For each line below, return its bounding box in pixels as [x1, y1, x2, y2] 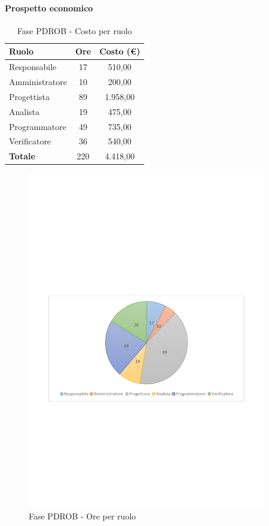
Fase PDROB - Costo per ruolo [17, 24, 132, 37]
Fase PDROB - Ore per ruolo [29, 510, 136, 522]
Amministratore [9, 75, 67, 88]
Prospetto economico [5, 1, 93, 14]
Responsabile [9, 61, 57, 73]
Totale [9, 150, 35, 162]
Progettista [9, 90, 50, 102]
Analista [9, 105, 40, 117]
